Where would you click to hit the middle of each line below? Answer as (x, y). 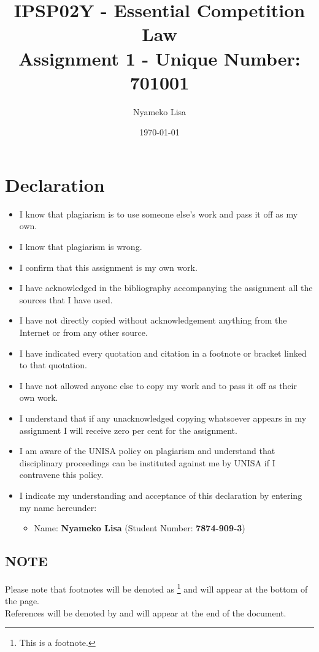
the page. (22, 601)
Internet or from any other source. (83, 332)
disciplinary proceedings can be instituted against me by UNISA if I (147, 462)
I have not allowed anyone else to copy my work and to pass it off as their (158, 385)
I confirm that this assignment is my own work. (108, 267)
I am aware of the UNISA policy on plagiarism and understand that (147, 451)
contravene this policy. (61, 475)
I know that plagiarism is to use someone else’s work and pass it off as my (159, 214)
